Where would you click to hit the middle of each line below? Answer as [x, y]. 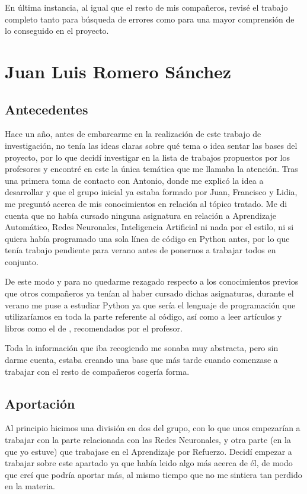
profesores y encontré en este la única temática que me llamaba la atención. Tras [151, 169]
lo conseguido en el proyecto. [57, 31]
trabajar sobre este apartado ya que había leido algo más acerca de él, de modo [149, 463]
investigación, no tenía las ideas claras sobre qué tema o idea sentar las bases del [151, 145]
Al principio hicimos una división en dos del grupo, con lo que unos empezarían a [153, 428]
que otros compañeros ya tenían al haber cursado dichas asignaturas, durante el [149, 293]
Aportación [40, 403]
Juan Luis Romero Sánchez [118, 71]
